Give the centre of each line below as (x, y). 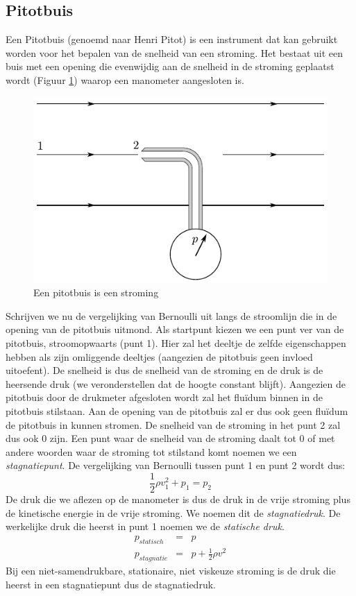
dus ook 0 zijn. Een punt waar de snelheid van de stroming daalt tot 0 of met (170, 438)
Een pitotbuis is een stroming (96, 292)
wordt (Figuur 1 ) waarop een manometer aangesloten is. (125, 79)
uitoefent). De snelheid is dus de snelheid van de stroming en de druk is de (164, 370)
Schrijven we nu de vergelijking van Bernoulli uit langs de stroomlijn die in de (171, 315)
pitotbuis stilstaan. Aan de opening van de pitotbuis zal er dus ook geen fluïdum (177, 411)
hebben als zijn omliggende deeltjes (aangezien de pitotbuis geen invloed (159, 356)
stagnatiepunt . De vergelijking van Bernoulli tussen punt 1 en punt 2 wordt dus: (176, 465)
